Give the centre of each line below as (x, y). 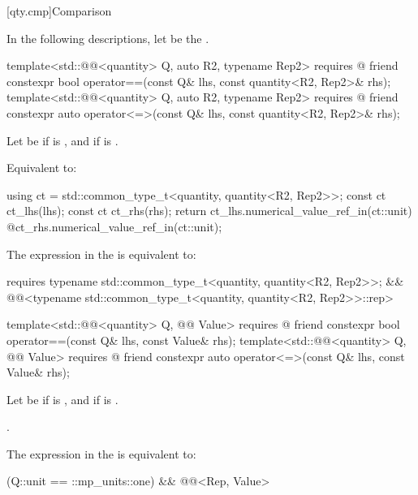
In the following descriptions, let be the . (108, 38)
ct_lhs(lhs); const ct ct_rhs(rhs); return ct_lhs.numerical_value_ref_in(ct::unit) (209, 211)
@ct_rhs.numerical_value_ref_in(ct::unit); (114, 226)
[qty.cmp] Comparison (59, 11)
